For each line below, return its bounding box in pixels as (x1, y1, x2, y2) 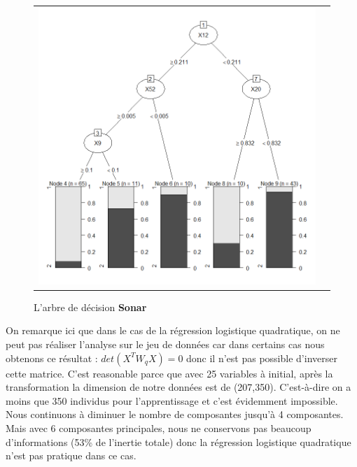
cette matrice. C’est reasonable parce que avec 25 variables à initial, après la (6, 366, 333, 380)
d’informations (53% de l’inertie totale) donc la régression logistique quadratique (6, 434, 351, 449)
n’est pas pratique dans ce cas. (6, 448, 136, 463)
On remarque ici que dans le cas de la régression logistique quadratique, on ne (6, 323, 340, 338)
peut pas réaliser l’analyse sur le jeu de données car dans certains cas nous (6, 337, 325, 352)
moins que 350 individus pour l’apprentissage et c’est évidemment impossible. (6, 393, 338, 408)
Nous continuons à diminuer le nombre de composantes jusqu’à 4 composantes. (6, 407, 344, 422)
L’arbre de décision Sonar (34, 299, 147, 314)
